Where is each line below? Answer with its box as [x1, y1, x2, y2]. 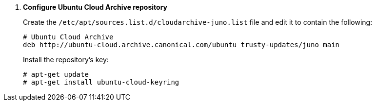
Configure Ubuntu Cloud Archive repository [23, 3, 167, 11]
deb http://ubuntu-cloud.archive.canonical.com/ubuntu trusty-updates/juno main [23, 41, 340, 49]
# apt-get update [23, 70, 89, 78]
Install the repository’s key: [23, 55, 109, 64]
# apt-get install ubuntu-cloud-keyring [23, 78, 179, 86]
